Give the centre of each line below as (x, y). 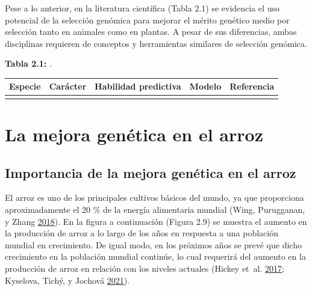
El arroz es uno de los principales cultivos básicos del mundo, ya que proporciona (154, 198)
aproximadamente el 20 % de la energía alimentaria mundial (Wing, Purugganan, (155, 209)
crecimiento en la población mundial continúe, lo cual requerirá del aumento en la (155, 256)
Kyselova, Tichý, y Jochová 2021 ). (67, 280)
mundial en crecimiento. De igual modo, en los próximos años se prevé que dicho (153, 244)
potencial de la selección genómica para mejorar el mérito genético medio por (147, 20)
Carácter (68, 86)
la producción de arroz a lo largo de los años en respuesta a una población (142, 233)
